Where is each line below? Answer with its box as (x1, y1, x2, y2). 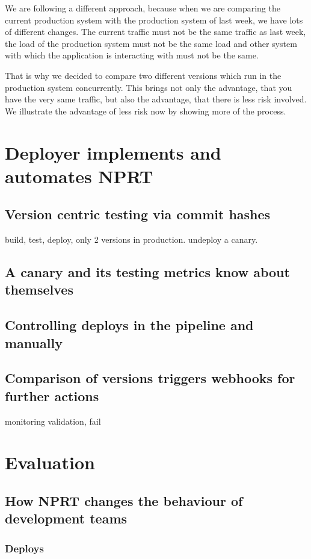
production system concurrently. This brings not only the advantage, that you (5, 81, 292, 93)
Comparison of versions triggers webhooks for (5, 369, 295, 387)
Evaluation (5, 450, 95, 475)
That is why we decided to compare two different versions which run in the (5, 69, 282, 81)
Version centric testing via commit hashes (5, 205, 271, 223)
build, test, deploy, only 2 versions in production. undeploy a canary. (5, 233, 258, 246)
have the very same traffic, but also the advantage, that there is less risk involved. (5, 93, 307, 105)
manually (5, 333, 63, 352)
